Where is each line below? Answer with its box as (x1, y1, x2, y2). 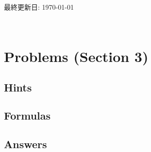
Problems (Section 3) (4, 46, 149, 66)
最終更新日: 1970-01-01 (4, 1, 74, 12)
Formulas (4, 108, 51, 123)
